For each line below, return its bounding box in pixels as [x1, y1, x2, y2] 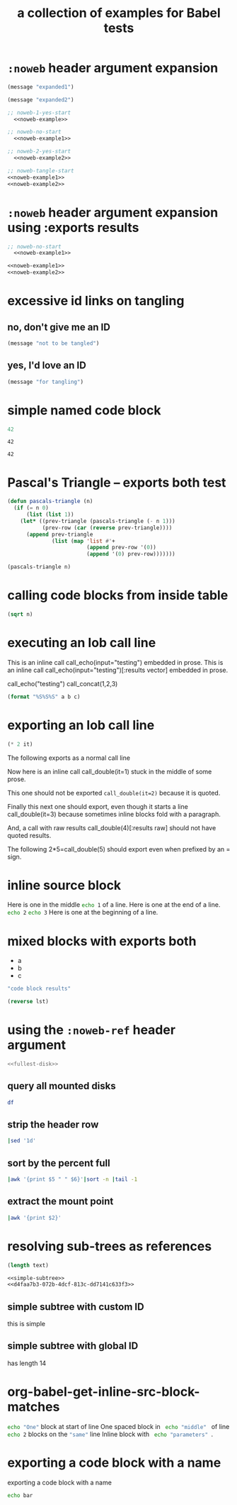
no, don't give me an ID [7, 321, 111, 333]
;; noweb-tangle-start [7, 167, 74, 175]
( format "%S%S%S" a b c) [7, 693, 81, 700]
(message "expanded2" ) [7, 96, 74, 104]
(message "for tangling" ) [7, 378, 83, 385]
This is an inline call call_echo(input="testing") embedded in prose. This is [7, 658, 224, 666]
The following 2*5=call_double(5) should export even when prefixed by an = [7, 844, 231, 853]
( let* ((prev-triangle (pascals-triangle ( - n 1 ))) [20, 517, 175, 524]
